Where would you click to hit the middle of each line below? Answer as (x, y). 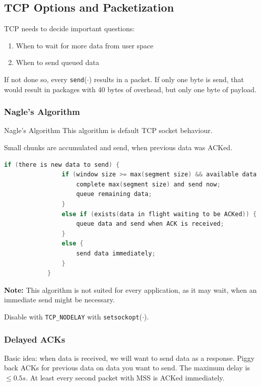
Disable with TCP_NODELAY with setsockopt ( (73, 316)
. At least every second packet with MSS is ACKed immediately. (125, 378)
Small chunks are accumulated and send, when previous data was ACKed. (118, 147)
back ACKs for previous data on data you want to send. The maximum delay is (127, 368)
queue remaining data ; (114, 194)
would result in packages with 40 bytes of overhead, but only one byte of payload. (130, 89)
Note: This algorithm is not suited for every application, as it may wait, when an (130, 289)
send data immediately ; (116, 253)
